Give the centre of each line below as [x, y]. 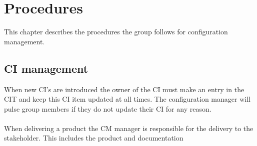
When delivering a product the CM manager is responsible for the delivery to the [129, 128]
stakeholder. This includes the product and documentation [94, 138]
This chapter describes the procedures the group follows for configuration [116, 32]
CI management [46, 68]
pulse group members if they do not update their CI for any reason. [108, 108]
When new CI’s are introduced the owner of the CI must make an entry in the [124, 89]
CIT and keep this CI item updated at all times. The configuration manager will [127, 99]
